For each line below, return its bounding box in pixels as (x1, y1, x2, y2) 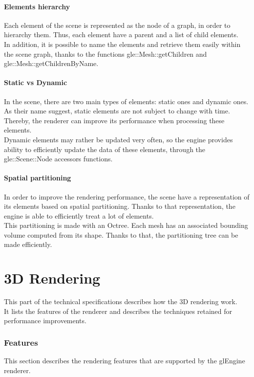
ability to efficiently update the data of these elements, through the (4, 144, 206, 154)
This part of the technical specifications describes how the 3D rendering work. (4, 296, 237, 307)
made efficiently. (4, 239, 52, 249)
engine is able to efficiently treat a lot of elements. (4, 210, 154, 221)
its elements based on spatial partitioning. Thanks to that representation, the (4, 201, 235, 211)
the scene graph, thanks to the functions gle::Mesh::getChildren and (4, 48, 207, 59)
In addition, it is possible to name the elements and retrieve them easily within (4, 39, 241, 49)
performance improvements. (4, 315, 86, 326)
